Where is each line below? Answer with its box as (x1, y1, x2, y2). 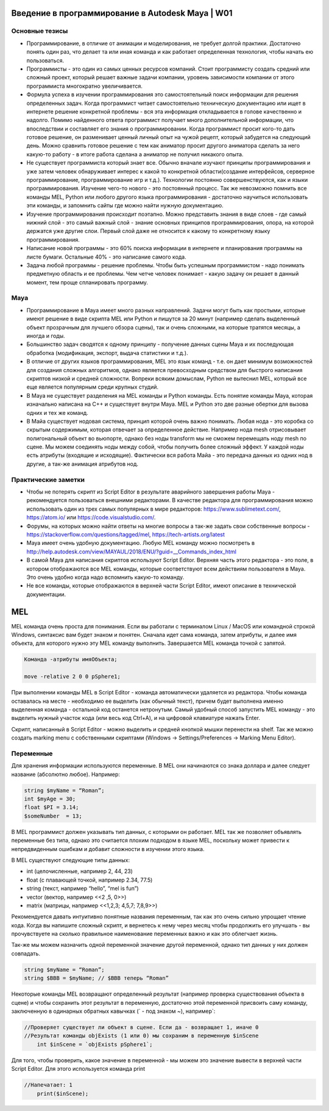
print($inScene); (37, 1090, 89, 1097)
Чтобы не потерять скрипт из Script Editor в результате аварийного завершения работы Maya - (26, 488, 275, 495)
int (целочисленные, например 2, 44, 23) (26, 868, 133, 875)
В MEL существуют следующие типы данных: (11, 856, 130, 863)
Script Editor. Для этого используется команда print (11, 1065, 146, 1073)
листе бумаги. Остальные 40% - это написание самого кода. (26, 253, 187, 261)
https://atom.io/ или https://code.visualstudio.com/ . (26, 514, 156, 521)
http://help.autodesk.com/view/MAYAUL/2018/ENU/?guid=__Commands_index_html (26, 548, 237, 555)
